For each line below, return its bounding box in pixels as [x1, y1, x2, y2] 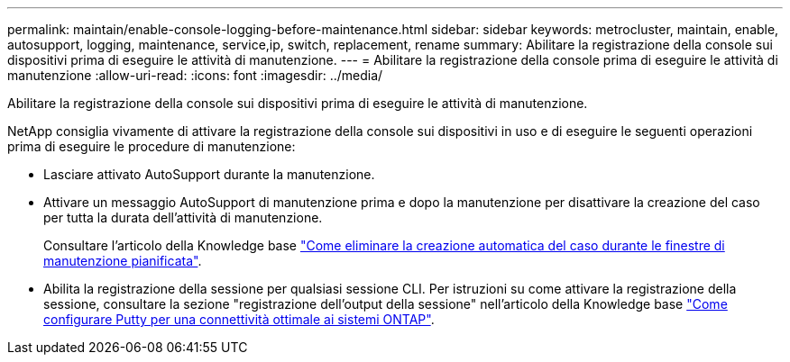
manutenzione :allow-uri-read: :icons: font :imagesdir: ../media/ [7, 68, 383, 83]
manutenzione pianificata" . [43, 253, 202, 268]
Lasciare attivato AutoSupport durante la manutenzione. [43, 167, 375, 182]
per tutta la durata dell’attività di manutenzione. [43, 210, 323, 225]
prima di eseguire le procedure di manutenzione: [7, 139, 296, 154]
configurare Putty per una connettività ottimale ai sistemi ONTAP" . [43, 312, 435, 327]
